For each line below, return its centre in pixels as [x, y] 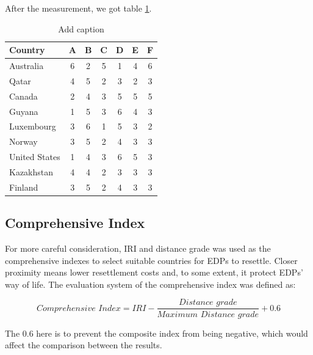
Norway [23, 141]
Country [27, 50]
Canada [23, 96]
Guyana [24, 111]
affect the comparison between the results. [84, 345]
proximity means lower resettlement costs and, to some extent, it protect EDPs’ [154, 272]
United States [35, 157]
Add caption [81, 28]
